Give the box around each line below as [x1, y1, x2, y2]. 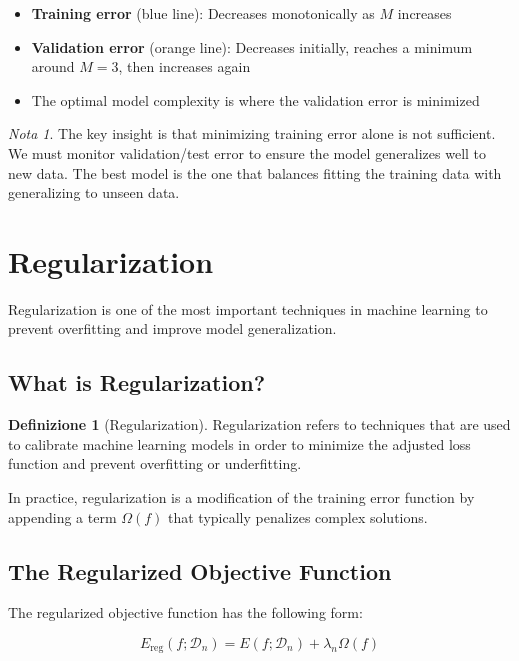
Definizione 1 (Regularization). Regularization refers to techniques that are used [8, 414, 511, 435]
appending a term [8, 506, 117, 527]
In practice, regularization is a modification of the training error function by [8, 487, 475, 508]
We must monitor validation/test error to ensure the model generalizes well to [8, 142, 487, 163]
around [31, 56, 75, 77]
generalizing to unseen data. [8, 182, 180, 203]
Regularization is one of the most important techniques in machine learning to [8, 298, 488, 319]
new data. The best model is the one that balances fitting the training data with [8, 162, 502, 183]
